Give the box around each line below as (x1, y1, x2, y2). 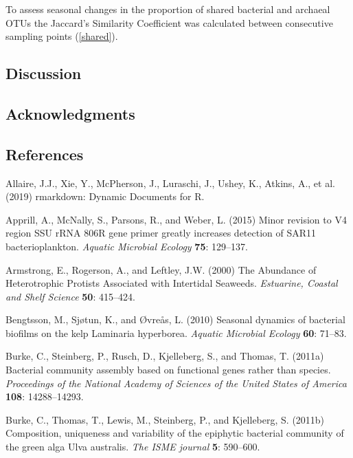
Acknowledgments (5, 102, 135, 124)
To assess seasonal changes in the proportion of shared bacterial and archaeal (5, 2, 330, 16)
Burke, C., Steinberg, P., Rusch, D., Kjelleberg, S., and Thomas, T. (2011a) (5, 349, 324, 363)
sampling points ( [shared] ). (5, 29, 118, 43)
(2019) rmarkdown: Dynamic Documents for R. (5, 189, 205, 204)
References (5, 143, 84, 164)
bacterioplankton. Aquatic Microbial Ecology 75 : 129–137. (5, 239, 248, 253)
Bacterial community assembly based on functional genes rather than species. (5, 362, 331, 377)
